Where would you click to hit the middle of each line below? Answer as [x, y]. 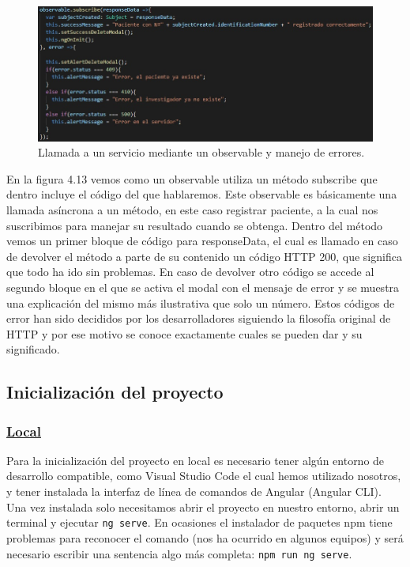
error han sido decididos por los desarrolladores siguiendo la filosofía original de [199, 318]
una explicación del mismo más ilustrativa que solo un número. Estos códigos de [201, 302]
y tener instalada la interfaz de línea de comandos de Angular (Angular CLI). [194, 491]
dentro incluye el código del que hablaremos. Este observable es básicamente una [202, 194]
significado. [33, 349]
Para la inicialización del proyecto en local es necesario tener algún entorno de [196, 460]
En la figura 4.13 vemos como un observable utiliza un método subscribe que [192, 178]
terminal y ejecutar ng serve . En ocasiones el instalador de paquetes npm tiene [199, 522]
